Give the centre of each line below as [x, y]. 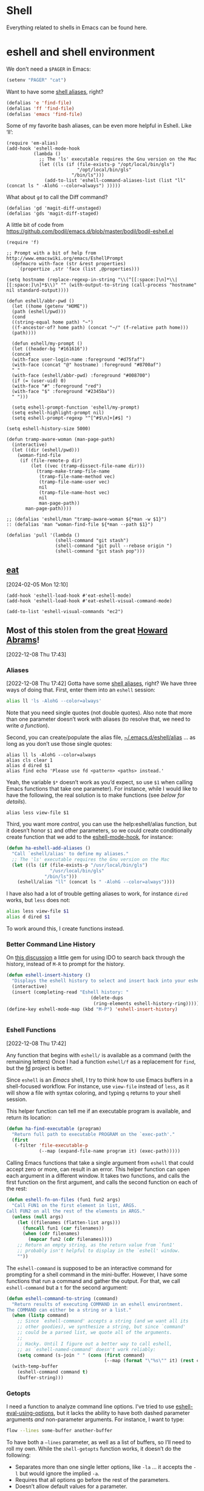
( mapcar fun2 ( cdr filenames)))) [70, 1239]
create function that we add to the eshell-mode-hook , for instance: [90, 837]
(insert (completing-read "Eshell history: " [70, 992]
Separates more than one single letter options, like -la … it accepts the [104, 1467]
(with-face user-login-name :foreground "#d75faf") [79, 360]
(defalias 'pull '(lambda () [43, 535]
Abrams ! [23, 640]
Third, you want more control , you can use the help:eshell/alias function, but [102, 824]
